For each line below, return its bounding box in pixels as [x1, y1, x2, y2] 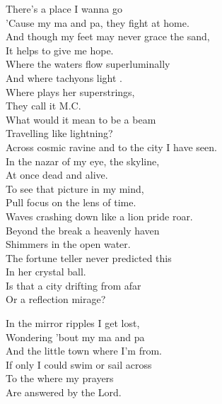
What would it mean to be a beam [6, 112, 156, 126]
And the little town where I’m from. [6, 343, 162, 358]
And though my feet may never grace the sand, [6, 29, 210, 44]
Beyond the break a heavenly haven [6, 222, 160, 237]
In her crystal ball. [6, 264, 86, 279]
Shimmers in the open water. [6, 237, 131, 251]
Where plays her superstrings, [6, 84, 135, 99]
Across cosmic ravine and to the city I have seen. [6, 139, 217, 154]
